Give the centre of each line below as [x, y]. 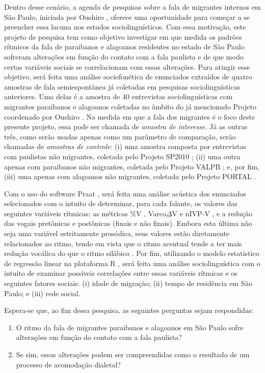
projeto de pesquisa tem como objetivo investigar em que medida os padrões [123, 36]
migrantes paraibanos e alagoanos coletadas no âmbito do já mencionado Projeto [130, 106]
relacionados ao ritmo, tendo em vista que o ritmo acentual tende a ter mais [123, 243]
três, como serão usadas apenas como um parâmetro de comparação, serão [120, 136]
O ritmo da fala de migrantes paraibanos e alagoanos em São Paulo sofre [130, 327]
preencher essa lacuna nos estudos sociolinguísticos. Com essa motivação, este [125, 27]
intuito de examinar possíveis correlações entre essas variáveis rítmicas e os [121, 273]
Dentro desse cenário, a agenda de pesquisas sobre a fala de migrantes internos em [132, 7]
